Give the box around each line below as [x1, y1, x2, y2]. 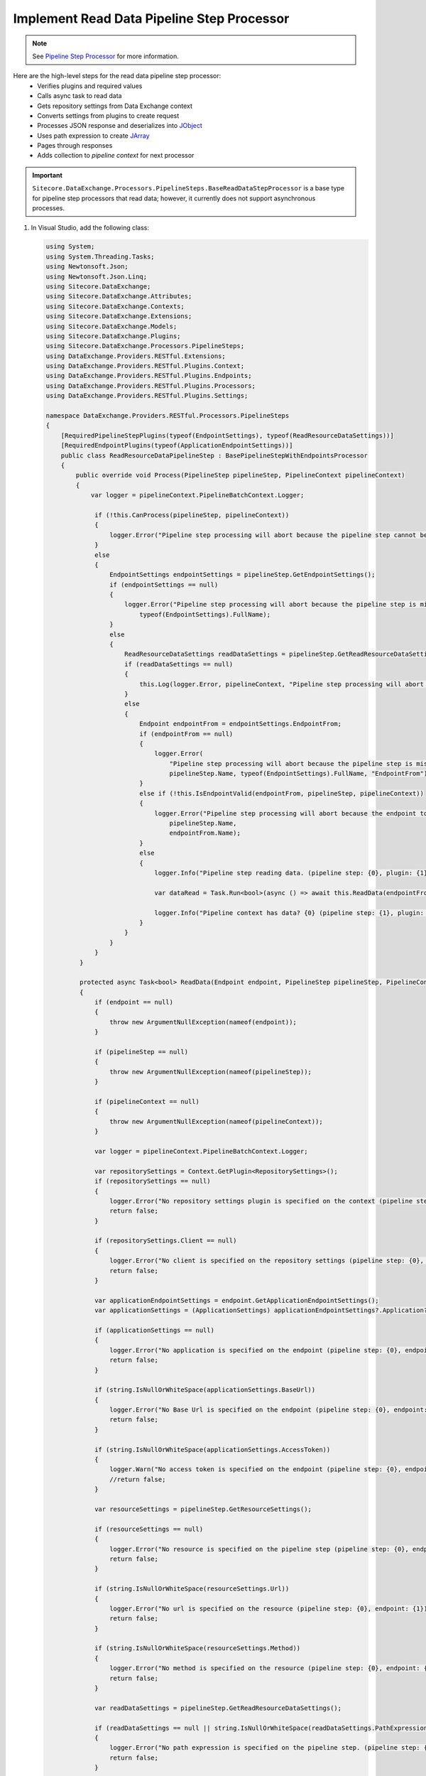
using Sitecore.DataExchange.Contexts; [45, 302, 185, 310]
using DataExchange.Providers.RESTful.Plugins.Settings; [45, 391, 248, 400]
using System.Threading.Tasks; [45, 252, 155, 261]
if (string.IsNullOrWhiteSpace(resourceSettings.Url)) [94, 1585, 290, 1593]
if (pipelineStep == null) [94, 1048, 188, 1056]
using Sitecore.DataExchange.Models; [45, 322, 177, 330]
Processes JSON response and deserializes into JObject [37, 121, 202, 130]
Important [32, 170, 63, 179]
